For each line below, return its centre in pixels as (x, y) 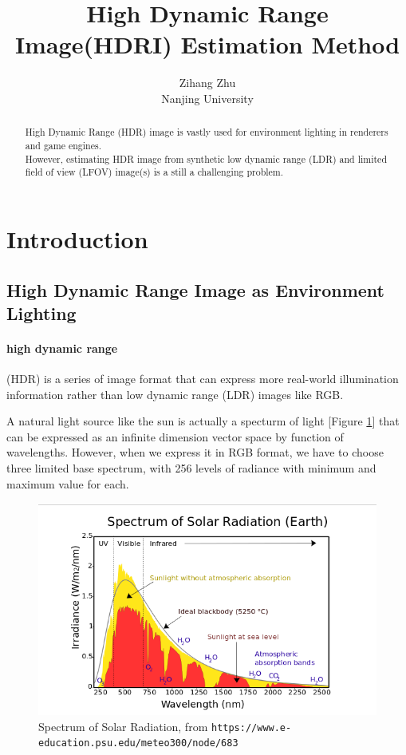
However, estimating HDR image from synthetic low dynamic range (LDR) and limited (206, 158)
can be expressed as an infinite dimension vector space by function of (175, 436)
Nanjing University (207, 98)
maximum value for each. (68, 483)
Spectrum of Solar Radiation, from (123, 726)
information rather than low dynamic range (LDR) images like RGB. (175, 394)
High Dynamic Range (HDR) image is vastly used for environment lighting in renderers (207, 132)
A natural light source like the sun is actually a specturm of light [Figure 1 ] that (203, 421)
